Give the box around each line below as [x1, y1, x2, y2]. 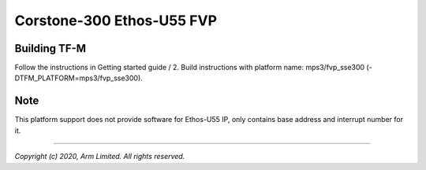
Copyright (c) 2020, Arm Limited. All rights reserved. [14, 152, 185, 161]
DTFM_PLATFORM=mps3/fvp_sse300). [14, 73, 144, 83]
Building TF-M [14, 42, 87, 55]
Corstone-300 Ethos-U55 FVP [14, 12, 217, 29]
